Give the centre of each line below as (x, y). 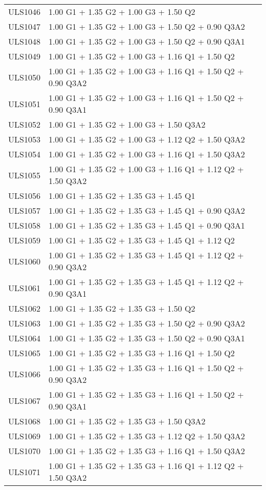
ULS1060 (24, 261)
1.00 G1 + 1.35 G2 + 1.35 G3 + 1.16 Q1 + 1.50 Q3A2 (147, 451)
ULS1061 (24, 288)
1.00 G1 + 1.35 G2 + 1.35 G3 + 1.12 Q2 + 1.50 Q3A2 (147, 436)
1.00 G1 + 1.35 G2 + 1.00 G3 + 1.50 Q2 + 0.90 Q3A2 (147, 26)
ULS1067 (24, 400)
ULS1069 (24, 436)
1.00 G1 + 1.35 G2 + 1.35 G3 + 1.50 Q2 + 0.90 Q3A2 (147, 323)
